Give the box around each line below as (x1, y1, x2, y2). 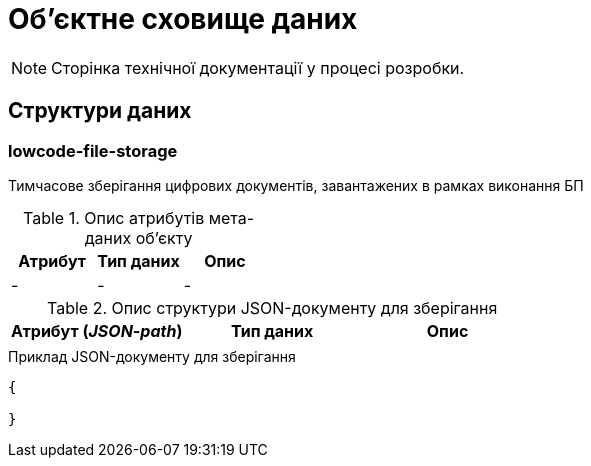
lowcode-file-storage (8, 140, 178, 161)
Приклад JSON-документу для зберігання (8, 347, 296, 365)
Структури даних (8, 98, 192, 124)
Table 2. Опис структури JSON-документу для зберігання (46, 297, 498, 318)
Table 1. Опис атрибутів (22, 207, 205, 228)
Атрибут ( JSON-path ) (11, 320, 183, 341)
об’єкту (135, 227, 193, 248)
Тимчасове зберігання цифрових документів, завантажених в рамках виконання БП (8, 176, 584, 194)
